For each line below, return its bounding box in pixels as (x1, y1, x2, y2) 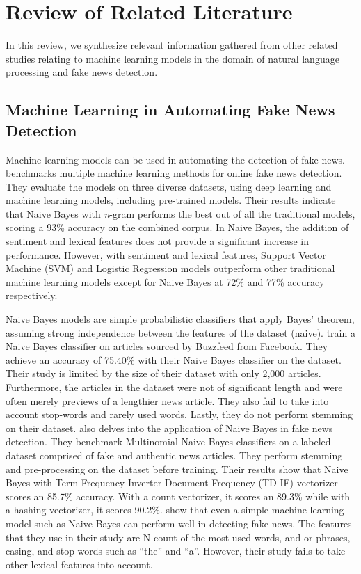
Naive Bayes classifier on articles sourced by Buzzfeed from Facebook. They (6, 339, 328, 353)
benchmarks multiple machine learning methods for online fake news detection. (6, 166, 342, 180)
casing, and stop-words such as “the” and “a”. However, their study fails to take (6, 543, 346, 558)
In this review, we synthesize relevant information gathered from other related (6, 38, 338, 52)
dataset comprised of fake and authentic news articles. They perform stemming (6, 447, 343, 462)
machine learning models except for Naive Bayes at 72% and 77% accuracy (6, 274, 325, 289)
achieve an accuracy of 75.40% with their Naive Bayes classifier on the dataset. (6, 352, 342, 367)
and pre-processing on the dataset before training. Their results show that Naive (6, 461, 348, 476)
